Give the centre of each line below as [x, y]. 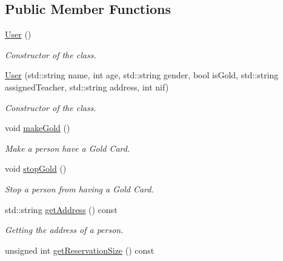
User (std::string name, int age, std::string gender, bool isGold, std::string [142, 75]
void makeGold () [38, 128]
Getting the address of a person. [64, 230]
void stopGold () [36, 168]
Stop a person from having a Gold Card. [79, 188]
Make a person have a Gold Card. [68, 148]
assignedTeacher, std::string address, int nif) [87, 86]
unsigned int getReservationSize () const [80, 250]
